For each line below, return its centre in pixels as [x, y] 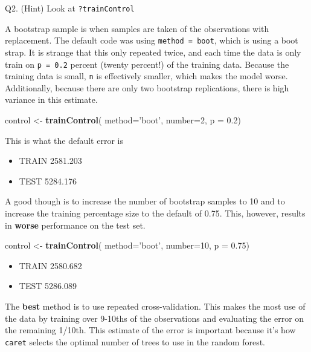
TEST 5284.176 [48, 181]
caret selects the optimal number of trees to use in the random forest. [135, 341]
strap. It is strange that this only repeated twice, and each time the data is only [153, 52]
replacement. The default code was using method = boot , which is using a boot [152, 40]
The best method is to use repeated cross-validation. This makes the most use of [155, 306]
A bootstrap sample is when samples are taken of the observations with [137, 28]
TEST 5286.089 [48, 286]
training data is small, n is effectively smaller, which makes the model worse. [146, 76]
